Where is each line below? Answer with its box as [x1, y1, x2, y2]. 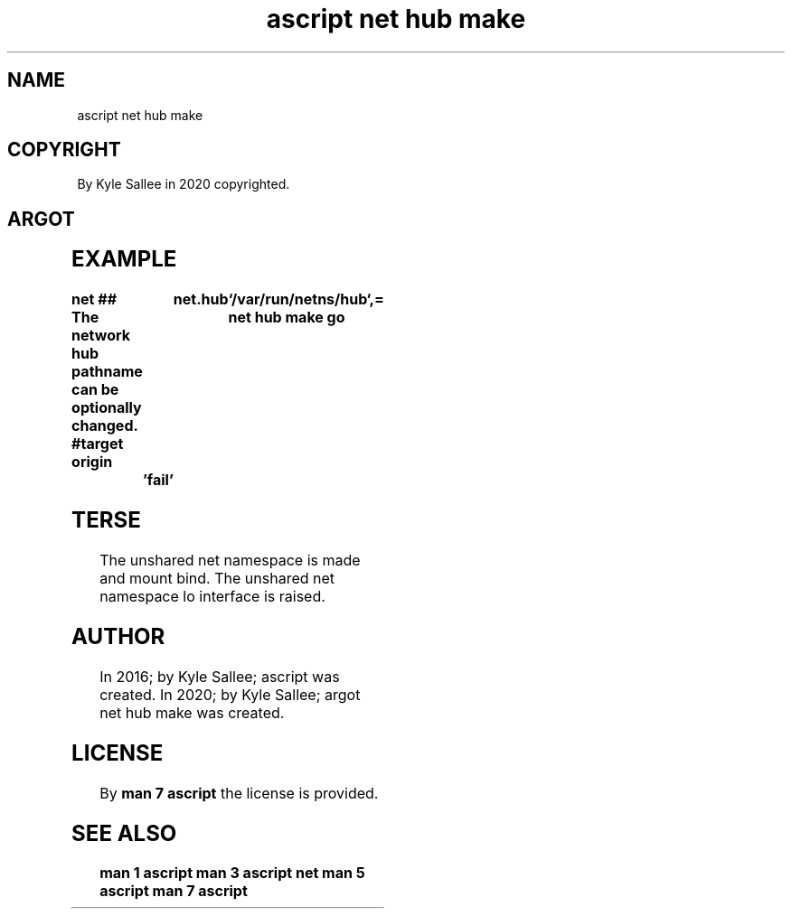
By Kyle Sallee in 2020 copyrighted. [77, 176, 290, 192]
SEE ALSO [71, 819, 177, 846]
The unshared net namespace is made [99, 551, 361, 569]
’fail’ [142, 471, 174, 490]
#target [71, 435, 124, 453]
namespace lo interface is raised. [99, 587, 325, 605]
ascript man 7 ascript [99, 882, 248, 901]
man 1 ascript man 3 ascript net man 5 [99, 864, 365, 883]
